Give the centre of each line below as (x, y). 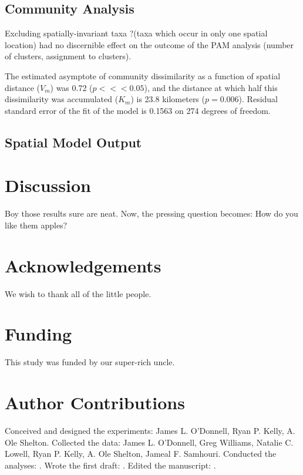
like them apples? (36, 225)
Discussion (48, 185)
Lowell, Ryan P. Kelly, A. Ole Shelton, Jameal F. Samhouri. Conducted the (141, 454)
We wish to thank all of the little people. (78, 293)
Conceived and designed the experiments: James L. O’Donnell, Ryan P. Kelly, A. (150, 431)
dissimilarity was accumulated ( (62, 99)
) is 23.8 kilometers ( (168, 99)
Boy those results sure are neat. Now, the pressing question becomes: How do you (151, 213)
